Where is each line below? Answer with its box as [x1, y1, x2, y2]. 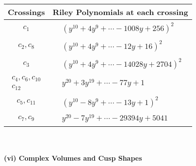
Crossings [8, 6, 45, 17]
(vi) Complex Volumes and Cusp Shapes [4, 153, 142, 163]
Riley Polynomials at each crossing [52, 6, 188, 17]
